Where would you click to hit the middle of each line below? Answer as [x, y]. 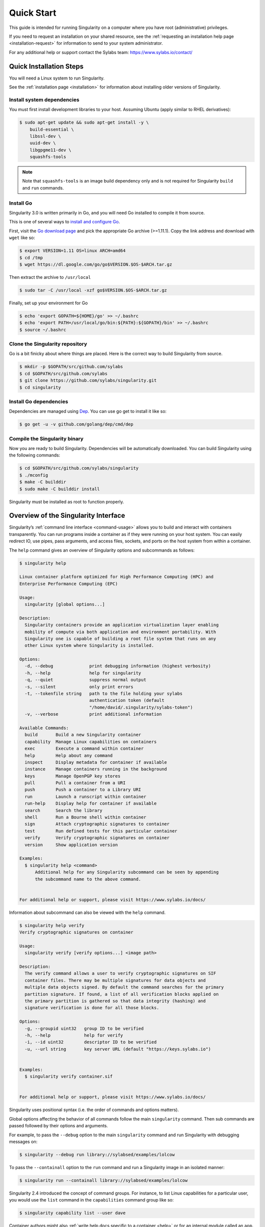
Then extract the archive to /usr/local [50, 277]
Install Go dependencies [39, 401]
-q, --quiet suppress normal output [86, 680]
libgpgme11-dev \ [51, 150]
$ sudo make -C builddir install [60, 489]
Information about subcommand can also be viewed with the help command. [87, 912]
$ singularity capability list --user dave [73, 1213]
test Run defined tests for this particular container [101, 831]
